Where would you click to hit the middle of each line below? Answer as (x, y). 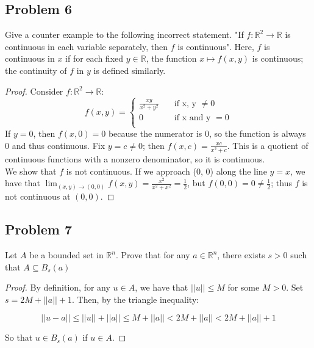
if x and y (192, 118)
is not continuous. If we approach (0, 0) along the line (166, 171)
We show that (31, 171)
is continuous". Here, (216, 46)
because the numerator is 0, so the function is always (207, 133)
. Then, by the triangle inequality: (136, 299)
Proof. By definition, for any (58, 287)
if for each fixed (95, 58)
